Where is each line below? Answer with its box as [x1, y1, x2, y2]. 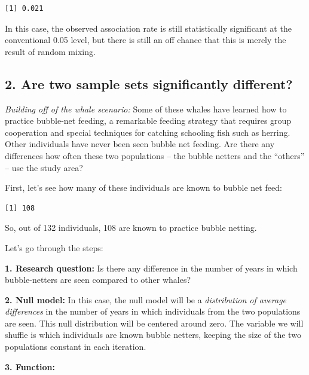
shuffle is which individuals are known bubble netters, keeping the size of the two [5, 328, 301, 341]
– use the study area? [5, 161, 83, 173]
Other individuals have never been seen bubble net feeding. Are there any [5, 138, 275, 150]
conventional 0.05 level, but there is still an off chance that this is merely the [5, 33, 286, 46]
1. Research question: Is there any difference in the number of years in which [5, 261, 298, 274]
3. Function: [5, 360, 55, 373]
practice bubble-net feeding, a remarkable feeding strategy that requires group [5, 114, 292, 127]
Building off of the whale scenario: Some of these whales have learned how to [5, 102, 287, 115]
